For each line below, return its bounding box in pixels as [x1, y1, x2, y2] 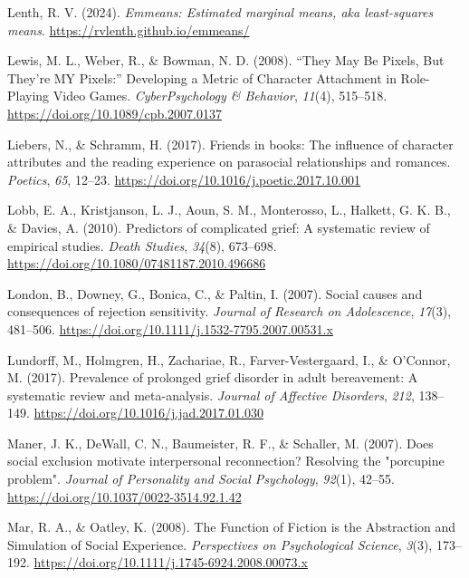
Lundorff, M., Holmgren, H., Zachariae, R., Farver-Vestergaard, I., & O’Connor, [7, 350, 451, 369]
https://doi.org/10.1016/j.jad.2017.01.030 [33, 403, 263, 422]
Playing [7, 86, 50, 105]
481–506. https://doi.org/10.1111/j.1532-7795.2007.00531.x [7, 319, 333, 338]
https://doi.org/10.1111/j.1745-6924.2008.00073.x [33, 553, 308, 572]
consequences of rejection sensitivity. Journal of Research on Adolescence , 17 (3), [7, 302, 452, 321]
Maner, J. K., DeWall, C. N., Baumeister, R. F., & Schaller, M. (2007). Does [7, 433, 434, 452]
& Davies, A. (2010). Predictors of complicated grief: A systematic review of [7, 217, 430, 236]
